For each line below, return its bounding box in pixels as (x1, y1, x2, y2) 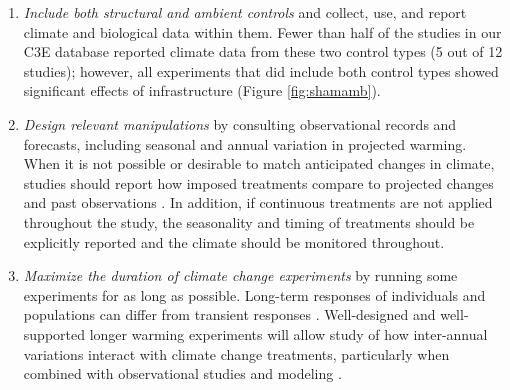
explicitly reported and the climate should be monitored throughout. (23, 231, 445, 252)
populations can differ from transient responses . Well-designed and (23, 304, 436, 325)
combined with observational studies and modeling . (23, 363, 342, 384)
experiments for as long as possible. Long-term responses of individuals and (23, 284, 486, 305)
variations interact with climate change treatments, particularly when (23, 343, 450, 364)
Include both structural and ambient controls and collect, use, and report (23, 2, 467, 22)
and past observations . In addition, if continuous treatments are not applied (23, 192, 493, 213)
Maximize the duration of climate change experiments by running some (23, 265, 458, 286)
